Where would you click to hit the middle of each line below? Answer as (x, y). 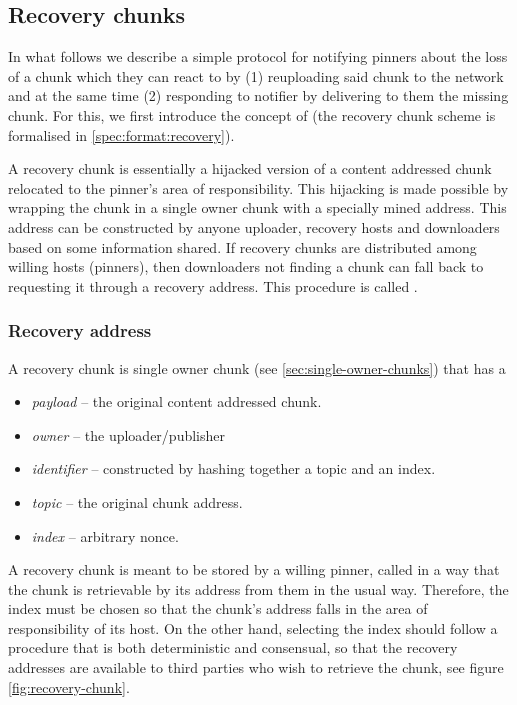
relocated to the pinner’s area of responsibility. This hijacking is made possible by (258, 187)
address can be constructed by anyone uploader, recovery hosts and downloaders (254, 226)
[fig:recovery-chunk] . (69, 686)
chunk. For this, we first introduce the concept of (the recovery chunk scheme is (252, 114)
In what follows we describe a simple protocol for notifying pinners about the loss (258, 56)
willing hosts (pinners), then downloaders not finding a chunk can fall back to (246, 266)
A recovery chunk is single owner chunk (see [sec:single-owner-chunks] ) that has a (257, 367)
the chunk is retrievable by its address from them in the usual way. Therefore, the (258, 588)
